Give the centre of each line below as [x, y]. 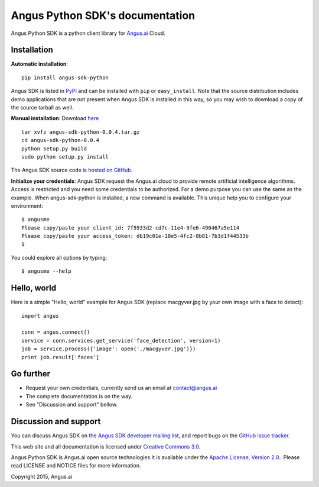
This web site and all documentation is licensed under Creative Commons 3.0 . [106, 446]
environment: [27, 206]
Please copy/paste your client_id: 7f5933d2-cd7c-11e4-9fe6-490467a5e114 [131, 228]
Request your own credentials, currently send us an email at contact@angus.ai [121, 388]
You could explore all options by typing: [59, 257]
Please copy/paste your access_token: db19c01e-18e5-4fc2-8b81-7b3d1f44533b [135, 236]
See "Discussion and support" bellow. [72, 405]
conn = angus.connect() [56, 332]
